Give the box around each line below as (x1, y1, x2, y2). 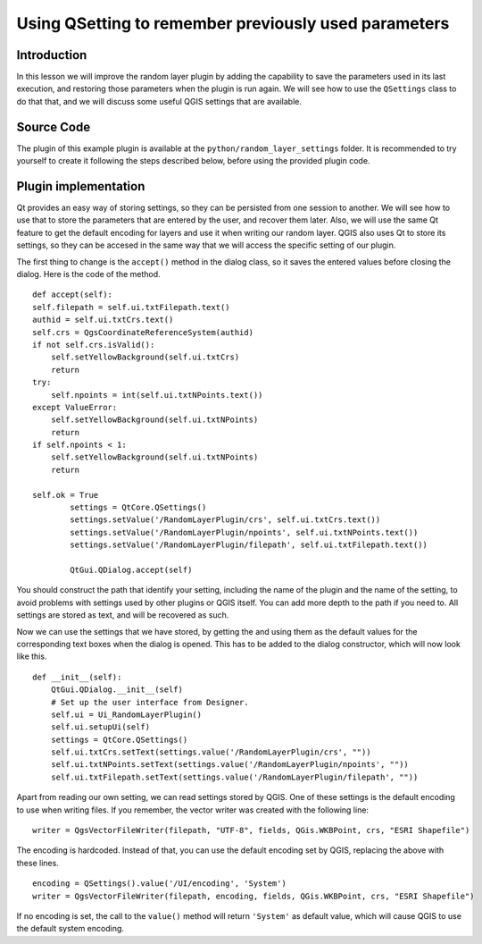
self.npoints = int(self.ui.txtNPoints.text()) (50, 390, 263, 400)
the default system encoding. (16, 923, 125, 934)
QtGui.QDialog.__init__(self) (50, 685, 183, 695)
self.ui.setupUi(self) (50, 722, 151, 732)
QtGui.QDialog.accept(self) (70, 564, 193, 575)
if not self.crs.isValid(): (32, 340, 155, 350)
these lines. (16, 857, 60, 868)
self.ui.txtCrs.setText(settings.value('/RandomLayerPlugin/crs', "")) (50, 747, 371, 757)
